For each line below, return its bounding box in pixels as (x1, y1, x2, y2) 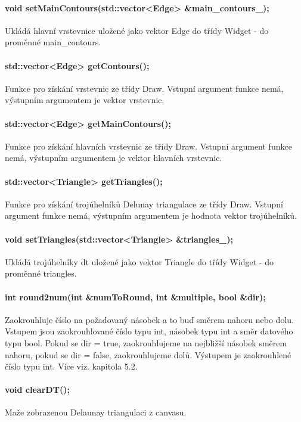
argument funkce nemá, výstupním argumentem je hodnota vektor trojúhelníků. (5, 209, 297, 222)
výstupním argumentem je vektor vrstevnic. (5, 94, 165, 106)
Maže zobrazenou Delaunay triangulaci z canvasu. (5, 406, 187, 418)
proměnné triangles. (5, 267, 77, 280)
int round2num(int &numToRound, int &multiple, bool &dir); (5, 290, 266, 303)
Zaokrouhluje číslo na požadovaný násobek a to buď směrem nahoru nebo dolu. (5, 313, 294, 325)
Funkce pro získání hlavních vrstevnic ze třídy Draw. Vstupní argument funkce (5, 139, 292, 152)
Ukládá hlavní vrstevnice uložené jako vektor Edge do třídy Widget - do (5, 24, 269, 36)
